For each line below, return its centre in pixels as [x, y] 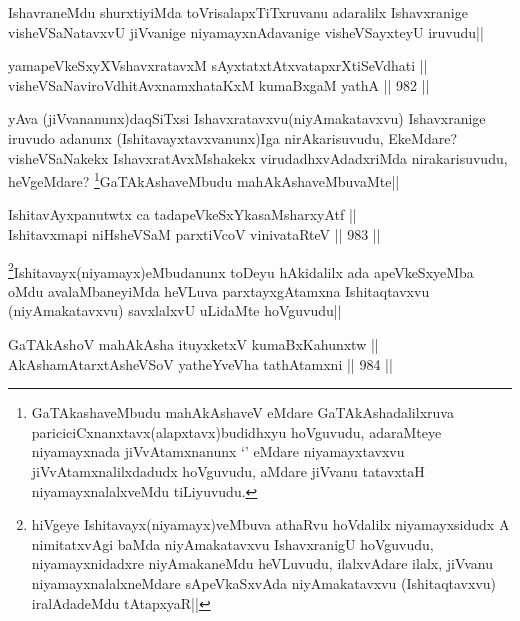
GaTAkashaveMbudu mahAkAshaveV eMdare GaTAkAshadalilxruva [242, 412]
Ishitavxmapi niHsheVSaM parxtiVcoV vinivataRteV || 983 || [194, 234]
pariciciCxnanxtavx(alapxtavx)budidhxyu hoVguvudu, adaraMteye [236, 431]
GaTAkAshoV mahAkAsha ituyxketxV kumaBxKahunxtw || [193, 344]
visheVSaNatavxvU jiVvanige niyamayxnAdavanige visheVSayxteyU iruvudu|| [246, 31]
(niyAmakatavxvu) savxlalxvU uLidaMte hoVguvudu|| [175, 310]
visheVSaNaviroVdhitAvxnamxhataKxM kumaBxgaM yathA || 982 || [219, 84]
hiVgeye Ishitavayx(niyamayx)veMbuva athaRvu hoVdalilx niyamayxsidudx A [270, 524]
